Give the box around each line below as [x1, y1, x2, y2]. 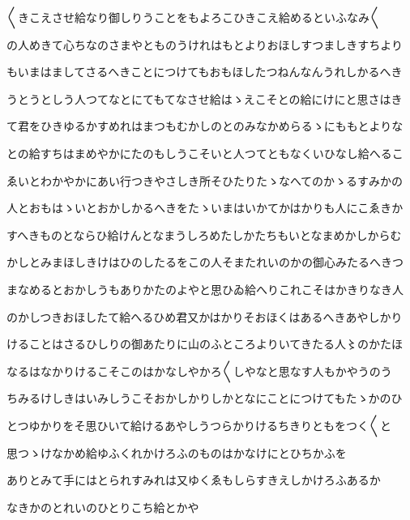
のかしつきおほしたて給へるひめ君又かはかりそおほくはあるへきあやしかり [6, 308, 403, 325]
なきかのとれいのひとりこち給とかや [6, 498, 199, 515]
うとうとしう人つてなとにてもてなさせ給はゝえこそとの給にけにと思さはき [6, 90, 403, 107]
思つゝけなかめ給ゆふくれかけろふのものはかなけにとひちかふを [6, 444, 347, 461]
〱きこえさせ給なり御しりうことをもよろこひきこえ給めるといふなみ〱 [6, 9, 381, 25]
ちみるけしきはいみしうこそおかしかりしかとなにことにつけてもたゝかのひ [6, 390, 403, 407]
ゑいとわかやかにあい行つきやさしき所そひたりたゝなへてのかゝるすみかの [6, 172, 404, 189]
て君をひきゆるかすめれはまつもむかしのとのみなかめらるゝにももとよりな [6, 117, 404, 134]
